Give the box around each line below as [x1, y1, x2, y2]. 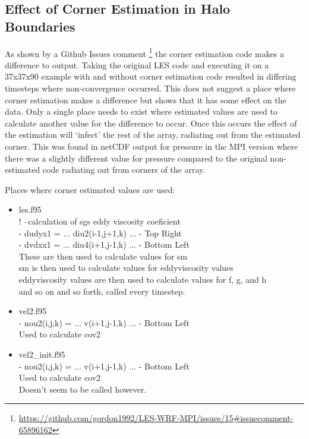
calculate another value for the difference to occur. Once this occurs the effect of [5, 116, 297, 129]
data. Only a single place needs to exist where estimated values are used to [5, 105, 278, 118]
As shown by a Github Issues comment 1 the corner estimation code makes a [5, 45, 285, 59]
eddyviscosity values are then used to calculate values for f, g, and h [18, 273, 267, 285]
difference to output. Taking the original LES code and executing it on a [5, 58, 269, 71]
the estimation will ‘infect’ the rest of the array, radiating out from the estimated [5, 128, 301, 141]
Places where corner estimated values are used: [5, 183, 175, 195]
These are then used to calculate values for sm [18, 249, 188, 262]
